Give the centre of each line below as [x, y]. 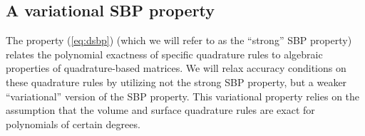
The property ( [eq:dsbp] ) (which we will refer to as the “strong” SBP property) [179, 40]
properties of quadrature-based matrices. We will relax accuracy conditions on [176, 68]
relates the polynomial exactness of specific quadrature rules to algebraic [164, 54]
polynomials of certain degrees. [73, 124]
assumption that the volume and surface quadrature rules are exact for [160, 110]
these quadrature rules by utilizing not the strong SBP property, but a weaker [176, 82]
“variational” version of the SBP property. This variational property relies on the [183, 96]
